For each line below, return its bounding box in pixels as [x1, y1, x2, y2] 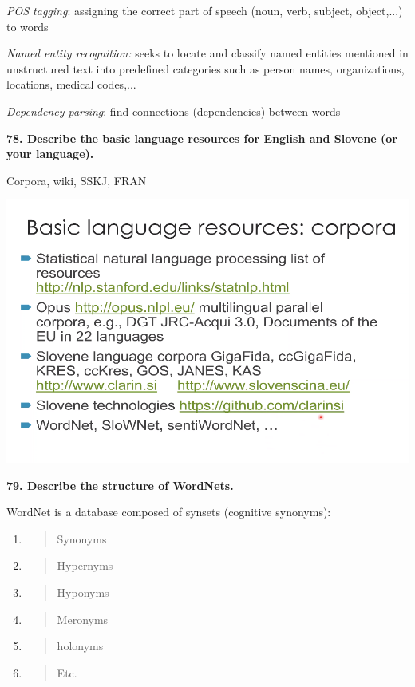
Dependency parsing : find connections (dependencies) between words [6, 102, 341, 119]
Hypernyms [57, 557, 113, 574]
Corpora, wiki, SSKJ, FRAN [6, 172, 147, 188]
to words [6, 18, 49, 34]
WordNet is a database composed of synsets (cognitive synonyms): [6, 503, 331, 520]
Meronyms [57, 610, 109, 627]
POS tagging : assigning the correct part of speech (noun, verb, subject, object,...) [6, 2, 403, 18]
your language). [6, 145, 94, 162]
